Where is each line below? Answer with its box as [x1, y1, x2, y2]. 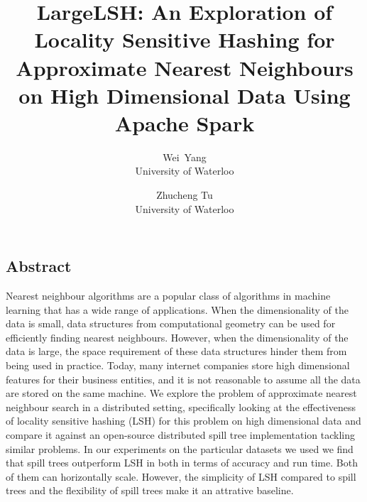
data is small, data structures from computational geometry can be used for [6, 316, 336, 331]
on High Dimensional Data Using [18, 80, 351, 109]
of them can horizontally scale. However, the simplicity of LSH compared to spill [6, 469, 356, 484]
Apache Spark [114, 108, 255, 137]
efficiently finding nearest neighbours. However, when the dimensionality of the [6, 329, 349, 344]
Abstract [6, 255, 72, 277]
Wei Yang [163, 149, 207, 164]
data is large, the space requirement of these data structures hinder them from [6, 344, 347, 359]
